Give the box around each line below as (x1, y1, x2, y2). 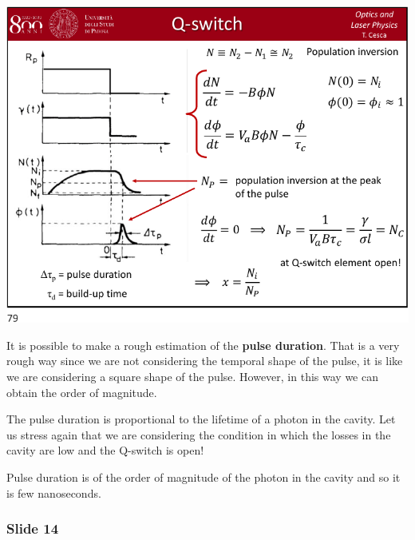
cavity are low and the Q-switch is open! (6, 442, 204, 459)
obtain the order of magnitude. (6, 383, 157, 400)
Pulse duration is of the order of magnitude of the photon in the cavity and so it (6, 468, 401, 485)
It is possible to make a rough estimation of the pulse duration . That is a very (6, 336, 400, 353)
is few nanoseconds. (6, 484, 101, 501)
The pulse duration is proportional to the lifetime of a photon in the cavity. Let (6, 411, 396, 427)
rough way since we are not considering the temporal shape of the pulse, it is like (6, 352, 403, 369)
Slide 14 (6, 518, 59, 538)
